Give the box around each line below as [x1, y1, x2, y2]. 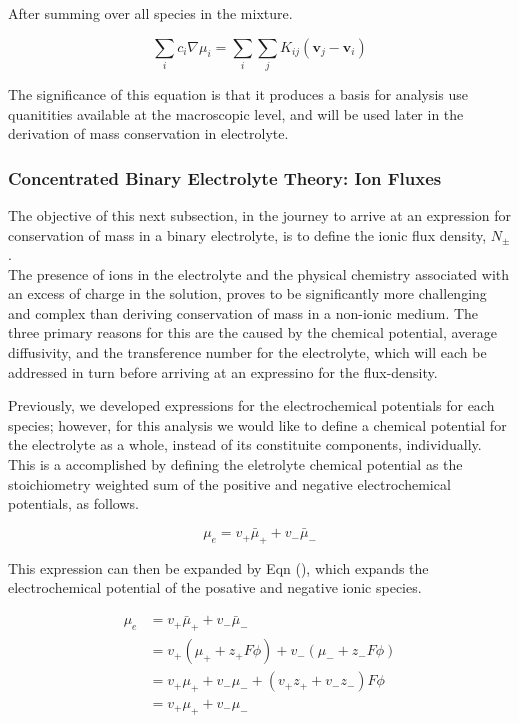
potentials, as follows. [8, 493, 139, 514]
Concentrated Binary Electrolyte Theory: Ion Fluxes [8, 165, 442, 190]
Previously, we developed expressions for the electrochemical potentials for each [8, 395, 495, 416]
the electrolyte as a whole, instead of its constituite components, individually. [8, 434, 482, 455]
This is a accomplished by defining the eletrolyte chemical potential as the [8, 454, 463, 475]
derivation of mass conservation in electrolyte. [8, 123, 289, 144]
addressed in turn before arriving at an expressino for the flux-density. [8, 361, 438, 382]
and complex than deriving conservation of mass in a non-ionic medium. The [8, 302, 479, 323]
